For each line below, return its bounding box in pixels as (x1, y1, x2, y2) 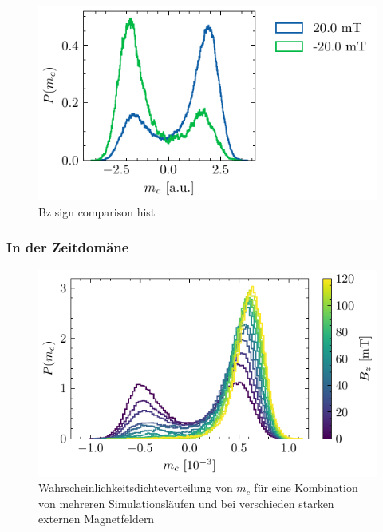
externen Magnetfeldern (38, 510, 155, 527)
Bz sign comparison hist (38, 203, 156, 220)
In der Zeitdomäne (6, 237, 129, 257)
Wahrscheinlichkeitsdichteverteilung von (38, 479, 233, 496)
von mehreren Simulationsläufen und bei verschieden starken (38, 494, 334, 511)
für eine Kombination (254, 479, 358, 496)
